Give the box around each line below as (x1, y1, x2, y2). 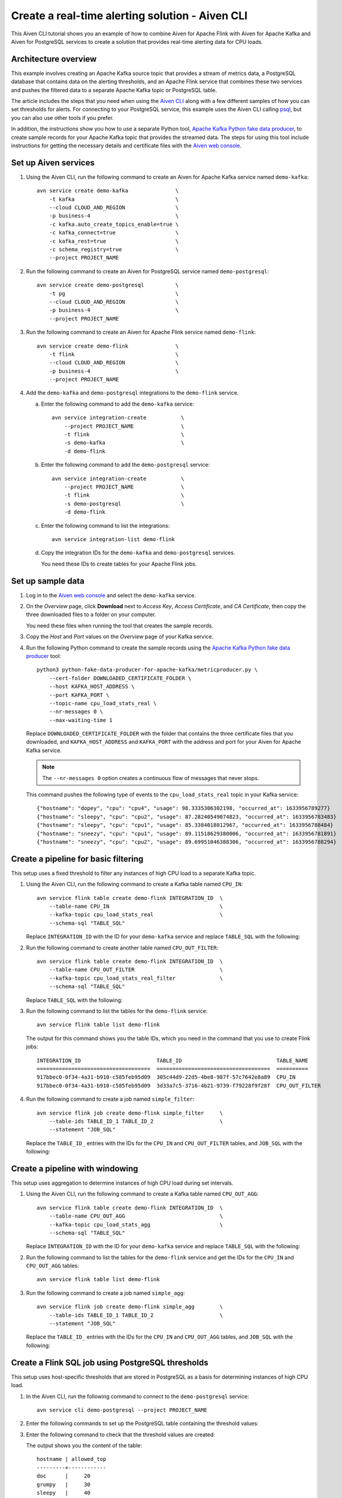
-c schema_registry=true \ (49, 246, 179, 253)
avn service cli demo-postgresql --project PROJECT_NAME (37, 1406, 208, 1414)
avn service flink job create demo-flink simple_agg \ (37, 1303, 223, 1310)
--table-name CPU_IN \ (49, 903, 223, 910)
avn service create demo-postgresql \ (37, 282, 179, 289)
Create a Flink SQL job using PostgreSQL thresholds (11, 1357, 209, 1367)
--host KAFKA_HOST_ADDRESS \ (49, 683, 135, 690)
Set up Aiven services (11, 158, 95, 168)
